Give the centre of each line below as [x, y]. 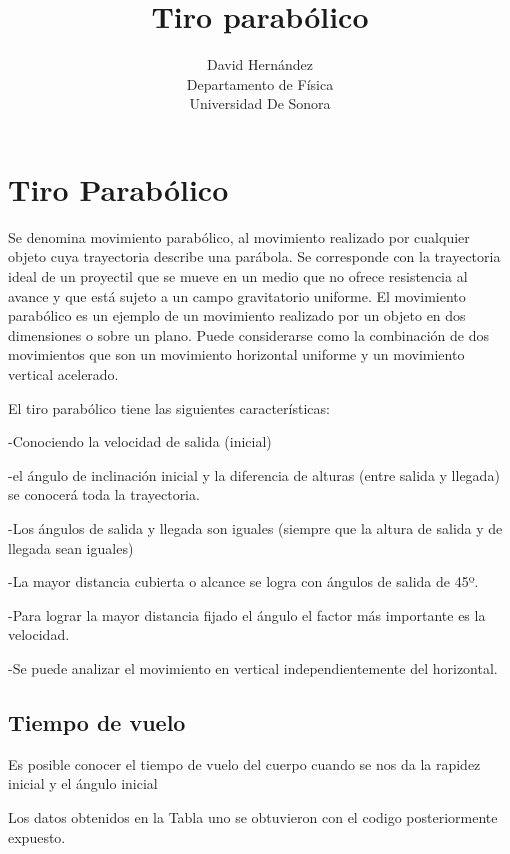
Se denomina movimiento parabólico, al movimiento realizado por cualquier [239, 236]
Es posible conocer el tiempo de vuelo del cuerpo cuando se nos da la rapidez [244, 763]
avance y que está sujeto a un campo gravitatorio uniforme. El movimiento [237, 295]
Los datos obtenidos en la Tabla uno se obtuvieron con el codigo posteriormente [253, 816]
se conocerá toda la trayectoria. [104, 494]
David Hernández [260, 64]
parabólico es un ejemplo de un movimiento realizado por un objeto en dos [237, 315]
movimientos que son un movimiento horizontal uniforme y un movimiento [236, 354]
